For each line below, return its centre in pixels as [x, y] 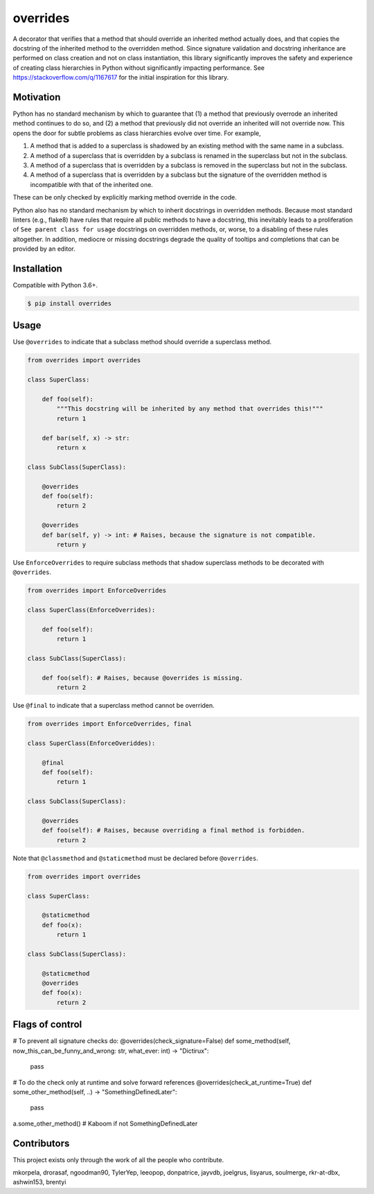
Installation [37, 268]
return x [71, 447]
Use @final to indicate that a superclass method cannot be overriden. [114, 706]
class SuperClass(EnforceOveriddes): [91, 743]
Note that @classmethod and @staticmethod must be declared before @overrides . [136, 858]
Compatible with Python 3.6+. [55, 285]
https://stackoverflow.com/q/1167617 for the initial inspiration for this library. [121, 78]
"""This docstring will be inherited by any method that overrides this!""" [190, 409]
